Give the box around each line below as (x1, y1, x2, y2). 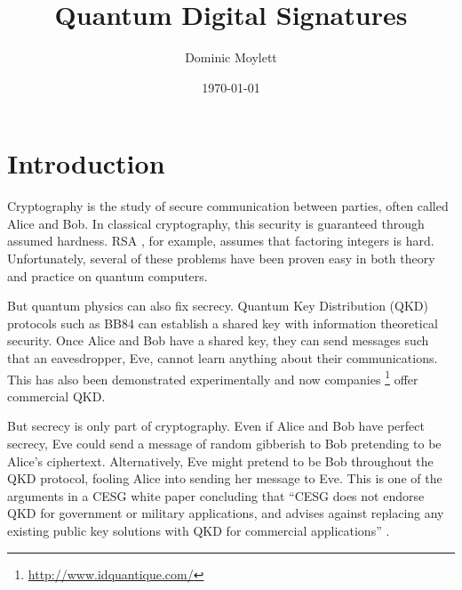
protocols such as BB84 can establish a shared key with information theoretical (7, 313, 438, 332)
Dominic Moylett (185, 48, 277, 67)
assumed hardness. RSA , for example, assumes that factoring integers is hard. (7, 231, 434, 250)
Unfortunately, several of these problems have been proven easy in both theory (7, 249, 435, 268)
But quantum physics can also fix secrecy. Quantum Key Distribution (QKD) (7, 296, 428, 315)
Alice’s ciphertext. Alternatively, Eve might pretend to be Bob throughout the (7, 451, 434, 470)
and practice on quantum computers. (7, 266, 208, 285)
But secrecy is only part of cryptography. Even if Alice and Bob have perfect (7, 416, 425, 435)
